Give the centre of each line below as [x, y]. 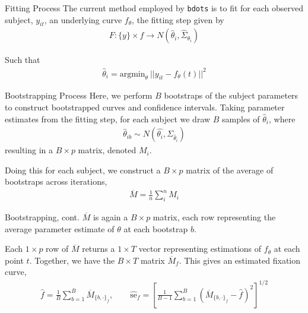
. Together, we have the [72, 260]
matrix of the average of [230, 170]
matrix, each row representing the [214, 217]
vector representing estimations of [200, 249]
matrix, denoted [107, 150]
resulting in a [29, 150]
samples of [241, 118]
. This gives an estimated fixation [240, 260]
